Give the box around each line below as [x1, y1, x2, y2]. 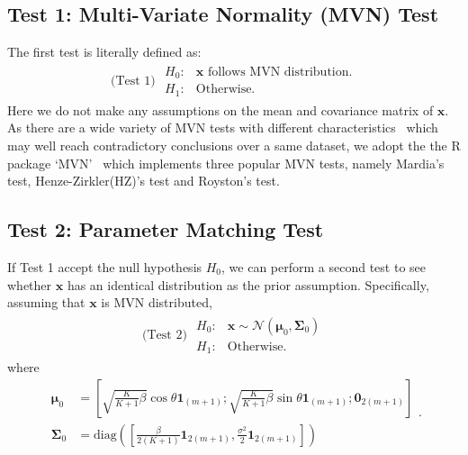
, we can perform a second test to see [221, 257, 427, 276]
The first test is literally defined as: [7, 42, 202, 61]
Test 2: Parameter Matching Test [7, 215, 324, 243]
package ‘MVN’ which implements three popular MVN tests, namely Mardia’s [7, 153, 445, 172]
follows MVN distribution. [207, 65, 353, 78]
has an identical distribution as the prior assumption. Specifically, [67, 275, 429, 294]
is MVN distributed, [101, 293, 212, 312]
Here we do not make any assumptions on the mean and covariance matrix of [7, 100, 434, 119]
